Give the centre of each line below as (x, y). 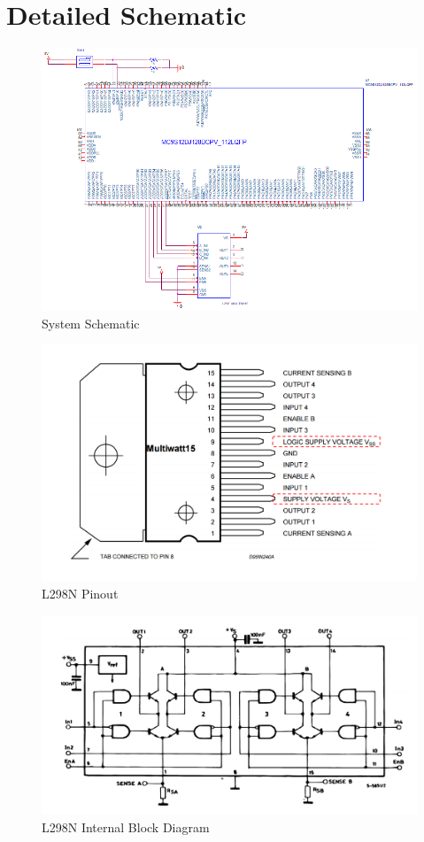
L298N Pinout (80, 593)
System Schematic (91, 323)
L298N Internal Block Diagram (126, 827)
